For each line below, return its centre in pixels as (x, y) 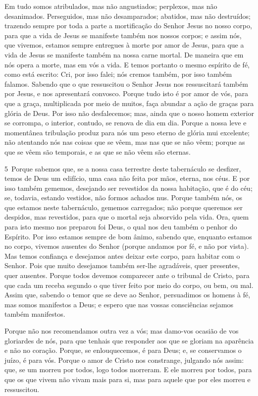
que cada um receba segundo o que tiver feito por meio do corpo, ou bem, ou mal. (129, 285)
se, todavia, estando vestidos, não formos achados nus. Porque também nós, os (124, 198)
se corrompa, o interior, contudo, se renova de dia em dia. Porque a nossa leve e (126, 123)
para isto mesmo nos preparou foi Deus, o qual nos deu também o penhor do (121, 227)
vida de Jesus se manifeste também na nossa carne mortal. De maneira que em (124, 54)
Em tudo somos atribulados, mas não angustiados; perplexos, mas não (111, 6)
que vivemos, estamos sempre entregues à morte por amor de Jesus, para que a (124, 45)
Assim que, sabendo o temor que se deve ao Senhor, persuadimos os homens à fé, (128, 295)
